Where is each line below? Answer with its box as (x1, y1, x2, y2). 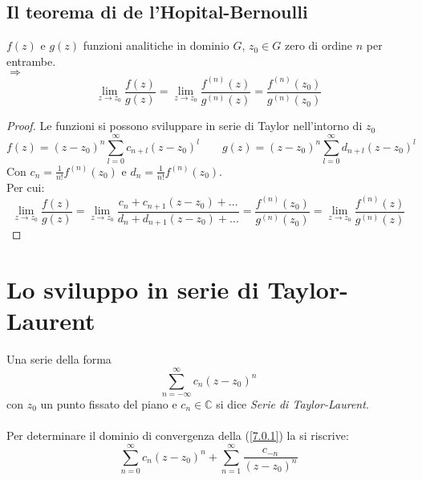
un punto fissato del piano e (40, 396, 177, 413)
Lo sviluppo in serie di (6, 273, 259, 306)
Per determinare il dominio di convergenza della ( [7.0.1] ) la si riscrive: (6, 427, 349, 444)
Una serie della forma (6, 351, 112, 368)
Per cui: (6, 178, 45, 195)
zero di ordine (285, 37, 353, 54)
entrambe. (6, 52, 56, 69)
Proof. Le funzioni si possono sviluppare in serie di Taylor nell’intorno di (6, 117, 363, 134)
